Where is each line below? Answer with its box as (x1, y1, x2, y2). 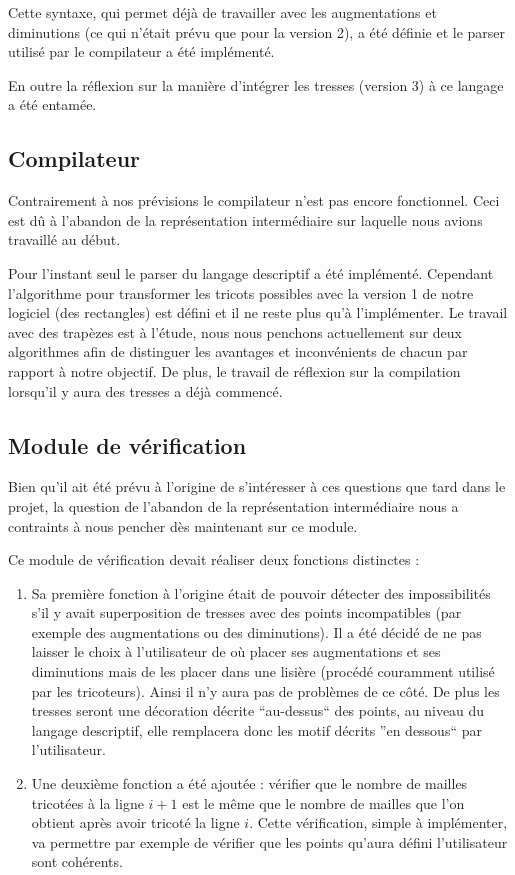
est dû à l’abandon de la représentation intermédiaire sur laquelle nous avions (8, 209, 483, 230)
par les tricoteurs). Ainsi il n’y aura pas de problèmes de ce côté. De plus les (31, 680, 500, 701)
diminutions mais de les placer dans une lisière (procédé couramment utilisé (31, 661, 495, 682)
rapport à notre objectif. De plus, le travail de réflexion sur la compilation (8, 360, 461, 381)
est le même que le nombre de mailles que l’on (182, 792, 465, 813)
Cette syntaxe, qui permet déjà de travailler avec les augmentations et (8, 2, 437, 22)
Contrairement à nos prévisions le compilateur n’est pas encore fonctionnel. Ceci (8, 190, 500, 211)
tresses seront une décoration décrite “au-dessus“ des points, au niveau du (31, 700, 485, 721)
